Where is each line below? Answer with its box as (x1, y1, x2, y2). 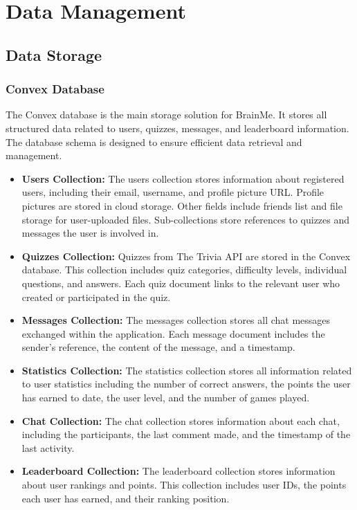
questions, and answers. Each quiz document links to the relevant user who (21, 275, 340, 290)
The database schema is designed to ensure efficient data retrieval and (6, 134, 302, 149)
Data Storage (6, 44, 102, 65)
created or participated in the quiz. (21, 289, 171, 304)
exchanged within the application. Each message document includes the (21, 326, 325, 340)
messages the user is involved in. (21, 226, 159, 240)
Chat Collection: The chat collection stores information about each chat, (21, 413, 340, 428)
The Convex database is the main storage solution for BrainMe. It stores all (6, 107, 327, 122)
